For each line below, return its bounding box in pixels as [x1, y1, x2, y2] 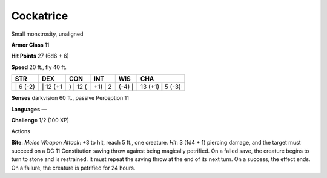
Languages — [11, 105, 47, 113]
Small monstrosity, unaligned [11, 30, 84, 38]
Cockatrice [11, 9, 68, 22]
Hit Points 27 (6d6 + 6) [11, 52, 69, 60]
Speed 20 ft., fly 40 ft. [11, 64, 67, 71]
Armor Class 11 [11, 41, 50, 48]
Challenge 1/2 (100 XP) [11, 116, 70, 124]
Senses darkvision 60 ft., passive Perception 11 [11, 94, 130, 102]
